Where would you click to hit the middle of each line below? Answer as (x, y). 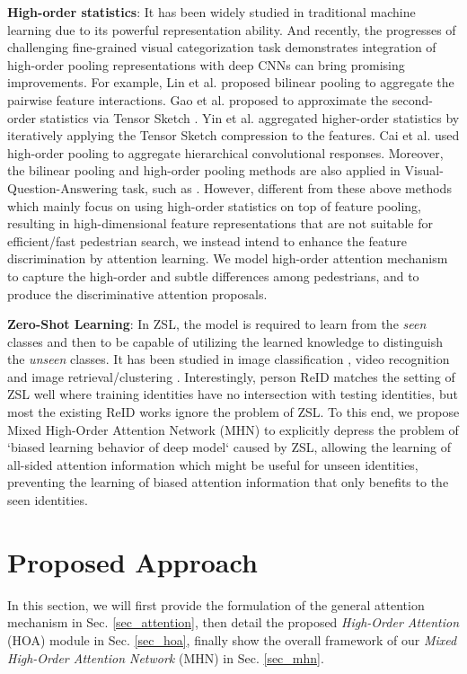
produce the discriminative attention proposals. (137, 293)
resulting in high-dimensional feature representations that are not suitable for (220, 223)
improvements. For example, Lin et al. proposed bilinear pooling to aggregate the (231, 82)
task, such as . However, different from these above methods (286, 187)
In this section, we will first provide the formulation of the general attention (216, 604)
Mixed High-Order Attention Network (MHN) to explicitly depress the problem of (233, 429)
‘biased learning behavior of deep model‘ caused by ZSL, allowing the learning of (229, 447)
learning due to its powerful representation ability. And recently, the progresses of (232, 29)
